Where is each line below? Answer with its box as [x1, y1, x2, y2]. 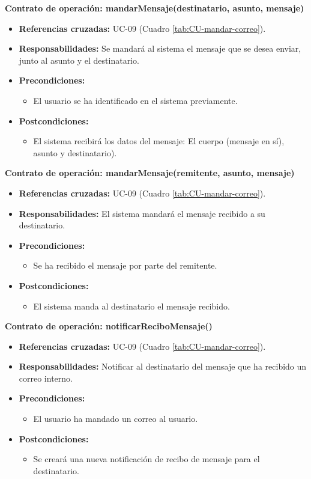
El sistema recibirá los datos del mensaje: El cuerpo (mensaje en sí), [33, 135, 285, 147]
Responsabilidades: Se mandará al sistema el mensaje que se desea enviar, [19, 42, 301, 55]
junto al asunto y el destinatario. [19, 53, 139, 66]
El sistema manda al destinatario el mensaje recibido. [33, 299, 230, 312]
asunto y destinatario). [33, 146, 117, 159]
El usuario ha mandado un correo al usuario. [33, 412, 198, 425]
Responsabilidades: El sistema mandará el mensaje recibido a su [19, 207, 265, 219]
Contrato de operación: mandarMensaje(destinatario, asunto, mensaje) [5, 2, 304, 14]
